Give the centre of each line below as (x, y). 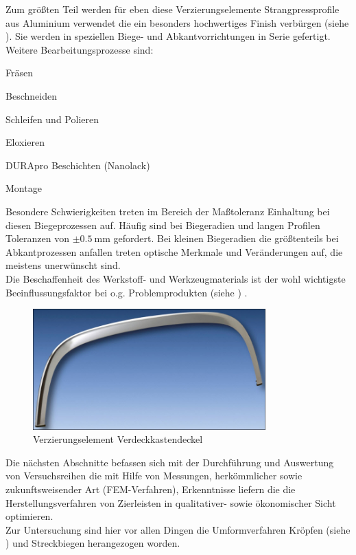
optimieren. (29, 516)
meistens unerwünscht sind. (63, 265)
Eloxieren (25, 142)
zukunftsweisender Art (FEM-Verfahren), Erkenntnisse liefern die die (151, 489)
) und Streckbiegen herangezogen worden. (93, 543)
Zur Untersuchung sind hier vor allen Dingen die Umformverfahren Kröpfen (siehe (178, 529)
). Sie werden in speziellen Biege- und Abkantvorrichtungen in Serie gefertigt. (168, 36)
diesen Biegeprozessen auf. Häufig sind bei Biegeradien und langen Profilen (163, 225)
